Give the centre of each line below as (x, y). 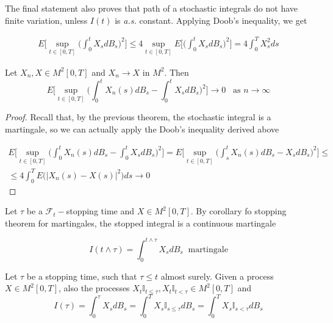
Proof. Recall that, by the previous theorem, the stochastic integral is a (138, 117)
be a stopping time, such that (82, 276)
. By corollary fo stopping (238, 211)
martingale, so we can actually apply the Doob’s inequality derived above (142, 129)
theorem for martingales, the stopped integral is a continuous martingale (141, 223)
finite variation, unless (46, 20)
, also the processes (94, 288)
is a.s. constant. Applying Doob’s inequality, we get (211, 20)
